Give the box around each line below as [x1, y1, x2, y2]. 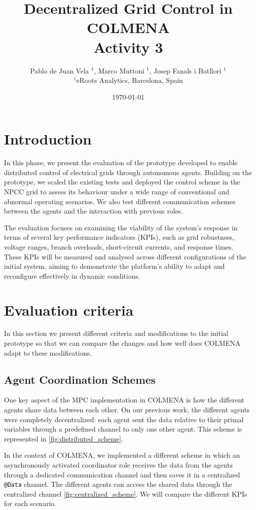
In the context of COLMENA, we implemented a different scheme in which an [4, 450, 240, 460]
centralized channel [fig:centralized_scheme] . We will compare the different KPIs [4, 488, 247, 499]
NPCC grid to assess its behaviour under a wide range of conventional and [4, 186, 229, 196]
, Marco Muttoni [94, 65, 145, 75]
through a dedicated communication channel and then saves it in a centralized [4, 469, 240, 479]
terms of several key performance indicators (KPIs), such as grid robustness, [4, 232, 235, 242]
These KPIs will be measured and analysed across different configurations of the [4, 251, 246, 261]
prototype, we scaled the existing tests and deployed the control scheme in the [4, 177, 240, 187]
